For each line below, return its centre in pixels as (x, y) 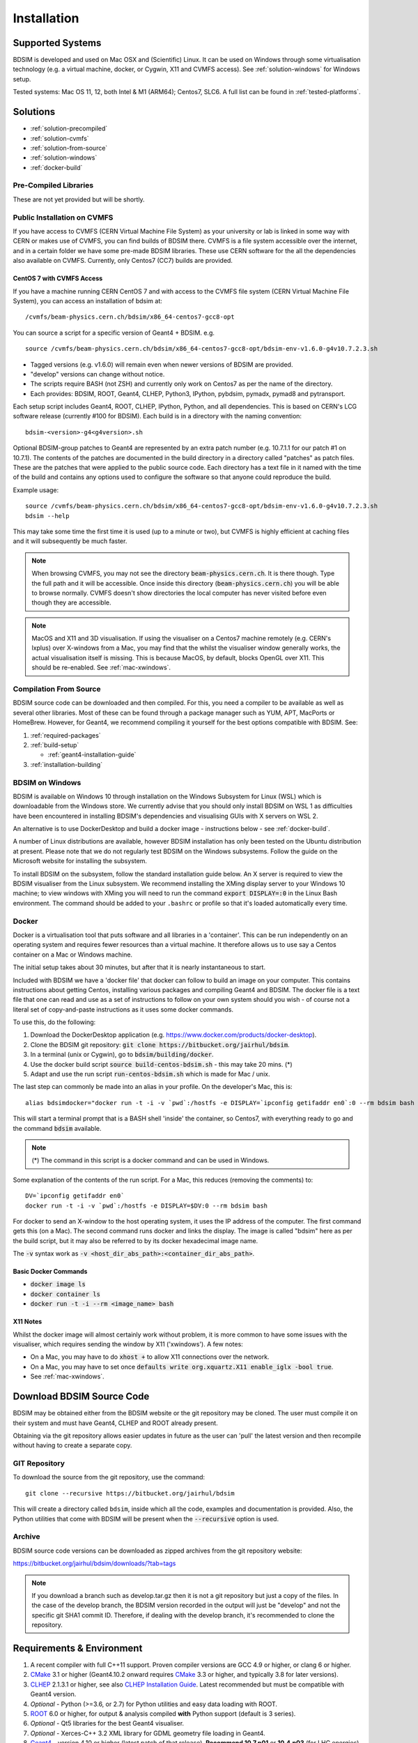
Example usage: (36, 490)
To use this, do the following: (54, 1022)
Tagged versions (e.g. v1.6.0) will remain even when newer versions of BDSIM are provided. (162, 364)
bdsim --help (47, 516)
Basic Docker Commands (50, 1272)
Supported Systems (57, 43)
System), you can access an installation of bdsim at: (88, 300)
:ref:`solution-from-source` (69, 148)
